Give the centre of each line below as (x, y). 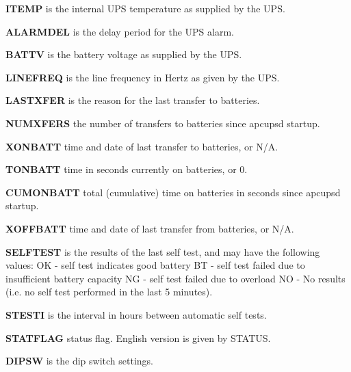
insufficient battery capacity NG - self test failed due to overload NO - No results (175, 278)
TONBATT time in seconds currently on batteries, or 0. (127, 169)
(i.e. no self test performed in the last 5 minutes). (109, 292)
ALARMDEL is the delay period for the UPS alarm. (120, 31)
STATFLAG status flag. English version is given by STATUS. (138, 337)
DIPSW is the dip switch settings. (79, 361)
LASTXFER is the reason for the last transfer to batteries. (133, 100)
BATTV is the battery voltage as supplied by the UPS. (124, 54)
